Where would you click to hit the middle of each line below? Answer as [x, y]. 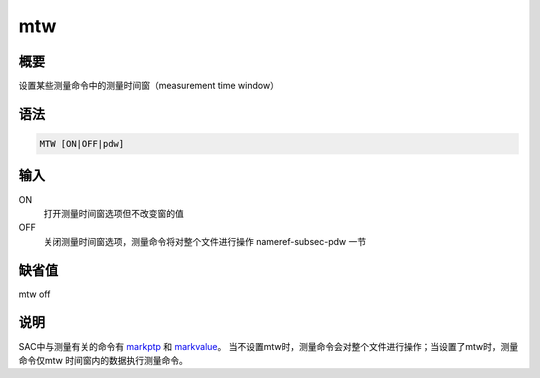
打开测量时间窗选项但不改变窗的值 [113, 213]
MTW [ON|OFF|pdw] [82, 144]
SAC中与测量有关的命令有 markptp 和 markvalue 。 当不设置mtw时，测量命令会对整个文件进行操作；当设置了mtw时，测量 [268, 346]
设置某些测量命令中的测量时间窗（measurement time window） [149, 86]
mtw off [34, 294]
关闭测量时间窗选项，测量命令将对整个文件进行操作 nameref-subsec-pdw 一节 [205, 241]
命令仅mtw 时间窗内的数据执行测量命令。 [103, 360]
